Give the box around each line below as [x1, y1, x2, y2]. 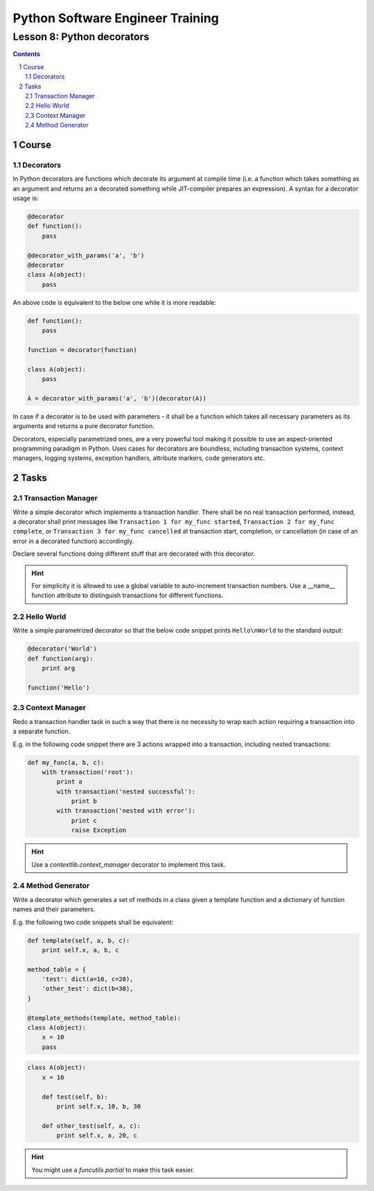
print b [71, 797, 97, 805]
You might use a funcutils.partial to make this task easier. [31, 1165, 195, 1174]
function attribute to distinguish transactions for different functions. [31, 591, 224, 599]
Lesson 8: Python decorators [12, 30, 150, 43]
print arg [42, 664, 75, 672]
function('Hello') [27, 684, 90, 691]
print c [71, 816, 97, 824]
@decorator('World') [27, 645, 97, 653]
